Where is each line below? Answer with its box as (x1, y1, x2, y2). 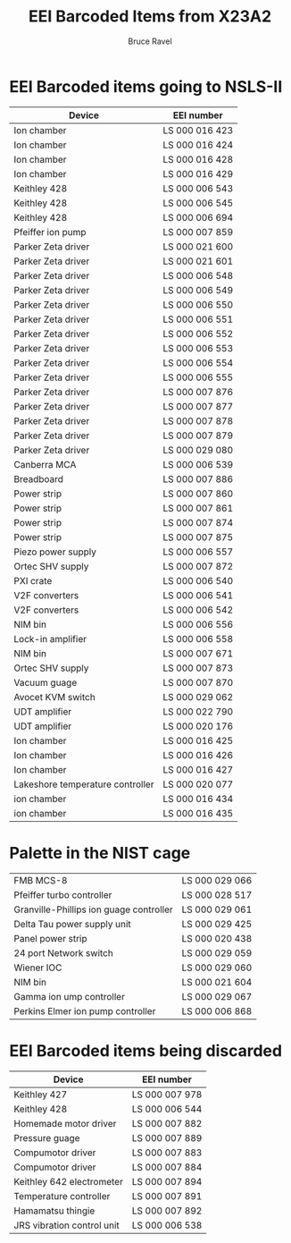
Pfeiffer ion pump (13, 225, 87, 238)
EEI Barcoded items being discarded (9, 1040, 283, 1061)
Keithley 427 (13, 1088, 68, 1101)
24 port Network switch (13, 946, 113, 959)
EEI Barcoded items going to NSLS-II (9, 76, 283, 97)
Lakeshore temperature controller (13, 778, 154, 791)
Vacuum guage (13, 676, 78, 689)
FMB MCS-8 (13, 874, 68, 886)
